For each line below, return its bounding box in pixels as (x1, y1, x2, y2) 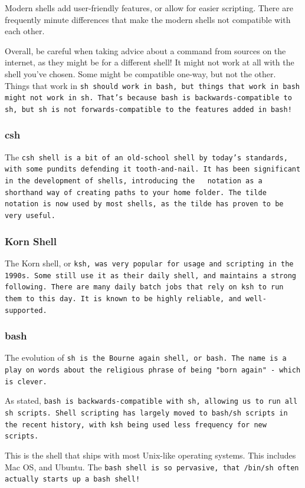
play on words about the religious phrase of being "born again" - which (5, 366, 301, 375)
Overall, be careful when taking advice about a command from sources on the (5, 44, 286, 57)
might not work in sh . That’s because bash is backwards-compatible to (5, 94, 292, 103)
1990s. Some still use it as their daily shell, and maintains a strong (5, 271, 296, 280)
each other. (5, 25, 45, 37)
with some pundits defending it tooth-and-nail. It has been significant (5, 165, 301, 174)
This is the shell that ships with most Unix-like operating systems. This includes (5, 449, 296, 461)
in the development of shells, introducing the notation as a (5, 177, 263, 186)
